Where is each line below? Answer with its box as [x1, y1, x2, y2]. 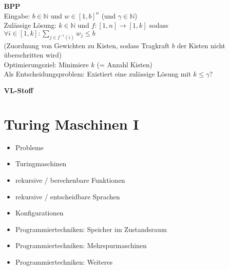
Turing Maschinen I [4, 114, 139, 134]
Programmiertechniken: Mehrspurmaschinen [15, 240, 147, 251]
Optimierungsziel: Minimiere [4, 59, 89, 69]
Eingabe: [4, 10, 30, 20]
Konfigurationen [15, 208, 64, 218]
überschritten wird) [4, 50, 62, 60]
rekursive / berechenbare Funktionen [15, 174, 125, 185]
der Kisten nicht [177, 40, 226, 50]
